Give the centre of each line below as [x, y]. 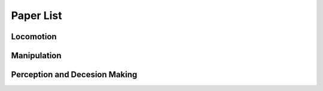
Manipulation [36, 56]
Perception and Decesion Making [74, 75]
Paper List [36, 15]
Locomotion [34, 37]
